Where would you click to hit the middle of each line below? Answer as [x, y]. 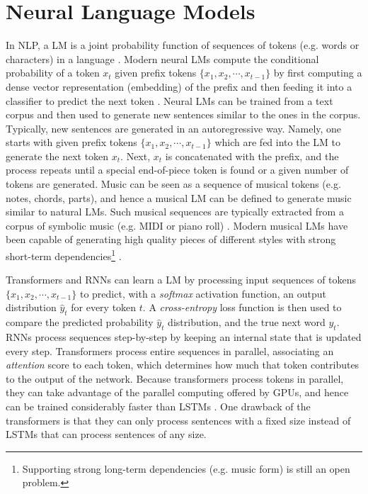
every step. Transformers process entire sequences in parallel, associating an [170, 350]
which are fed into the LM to [278, 142]
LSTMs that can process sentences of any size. [106, 434]
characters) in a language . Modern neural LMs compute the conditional [162, 58]
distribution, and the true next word [247, 322]
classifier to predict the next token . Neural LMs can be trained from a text [169, 100]
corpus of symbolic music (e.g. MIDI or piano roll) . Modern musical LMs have [177, 225]
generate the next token [57, 156]
